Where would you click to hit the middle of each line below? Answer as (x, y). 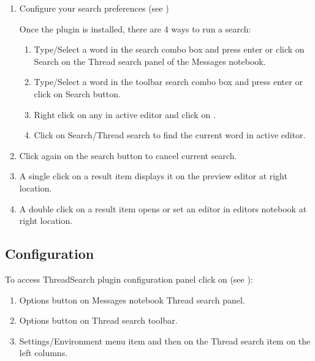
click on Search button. (77, 93)
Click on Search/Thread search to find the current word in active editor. (170, 135)
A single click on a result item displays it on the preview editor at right (153, 176)
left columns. (44, 353)
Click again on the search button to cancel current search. (128, 155)
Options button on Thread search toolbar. (98, 320)
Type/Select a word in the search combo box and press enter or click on (169, 49)
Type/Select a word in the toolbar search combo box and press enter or (168, 82)
